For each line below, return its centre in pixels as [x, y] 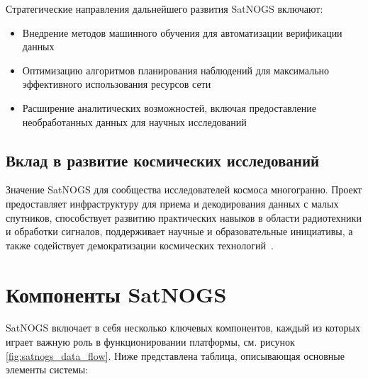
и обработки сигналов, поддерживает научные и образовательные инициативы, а [179, 231]
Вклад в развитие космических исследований [163, 160]
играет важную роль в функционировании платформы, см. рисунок [150, 342]
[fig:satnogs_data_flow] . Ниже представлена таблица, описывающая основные [175, 355]
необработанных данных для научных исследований [134, 121]
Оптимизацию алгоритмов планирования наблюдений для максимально [176, 70]
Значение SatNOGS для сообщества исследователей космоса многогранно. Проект [184, 189]
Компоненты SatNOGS [116, 294]
